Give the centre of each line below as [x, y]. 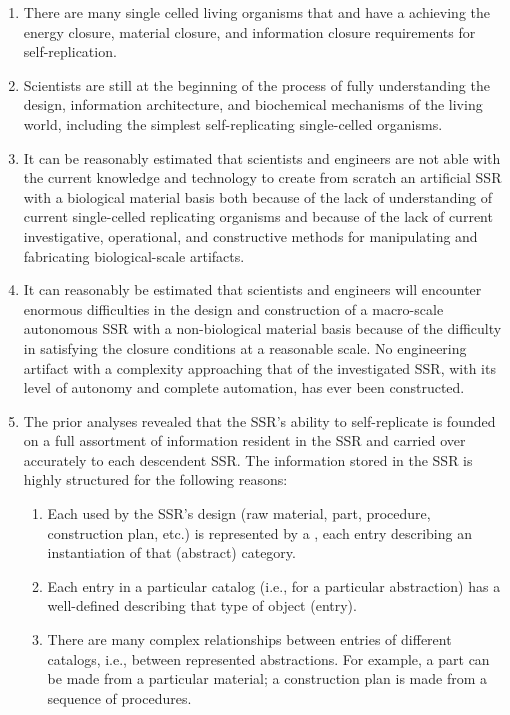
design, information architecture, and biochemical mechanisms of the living [253, 104]
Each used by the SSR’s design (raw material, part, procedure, [239, 513]
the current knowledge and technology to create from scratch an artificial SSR [262, 177]
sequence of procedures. [119, 697]
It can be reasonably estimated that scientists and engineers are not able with [262, 157]
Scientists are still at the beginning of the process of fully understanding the [256, 84]
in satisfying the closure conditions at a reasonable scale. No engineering [245, 347]
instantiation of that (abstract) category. [171, 552]
